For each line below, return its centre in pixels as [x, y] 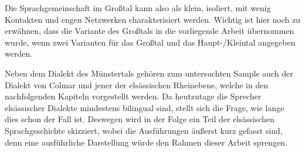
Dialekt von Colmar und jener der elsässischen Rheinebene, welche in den [137, 84]
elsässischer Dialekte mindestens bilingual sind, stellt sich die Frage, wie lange [145, 107]
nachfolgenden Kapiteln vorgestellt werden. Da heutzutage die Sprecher [133, 96]
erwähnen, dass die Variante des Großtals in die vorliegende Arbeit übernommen [150, 31]
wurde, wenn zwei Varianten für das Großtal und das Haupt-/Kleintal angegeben [150, 42]
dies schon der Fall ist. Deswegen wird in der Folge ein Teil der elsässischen [140, 119]
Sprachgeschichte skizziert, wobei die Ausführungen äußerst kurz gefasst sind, [144, 130]
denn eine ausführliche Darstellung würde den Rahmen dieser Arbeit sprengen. [146, 142]
